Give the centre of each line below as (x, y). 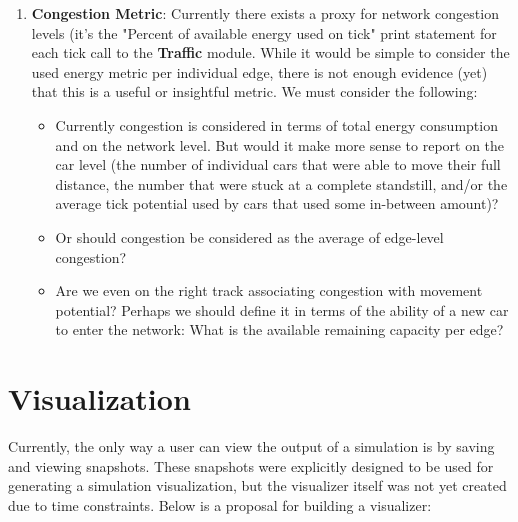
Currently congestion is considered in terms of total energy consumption (276, 124)
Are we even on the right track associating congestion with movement (269, 290)
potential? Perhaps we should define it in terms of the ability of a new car (282, 309)
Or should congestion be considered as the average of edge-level (249, 236)
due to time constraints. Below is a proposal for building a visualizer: (220, 504)
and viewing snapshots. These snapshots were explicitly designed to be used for (251, 465)
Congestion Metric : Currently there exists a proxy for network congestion (265, 13)
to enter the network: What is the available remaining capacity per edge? (279, 329)
